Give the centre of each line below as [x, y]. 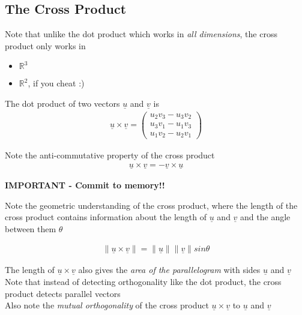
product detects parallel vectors [63, 293]
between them [31, 228]
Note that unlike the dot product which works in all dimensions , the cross [141, 34]
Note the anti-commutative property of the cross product [110, 155]
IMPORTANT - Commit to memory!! [85, 184]
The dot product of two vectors [62, 103]
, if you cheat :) [56, 83]
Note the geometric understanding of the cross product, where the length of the [151, 205]
